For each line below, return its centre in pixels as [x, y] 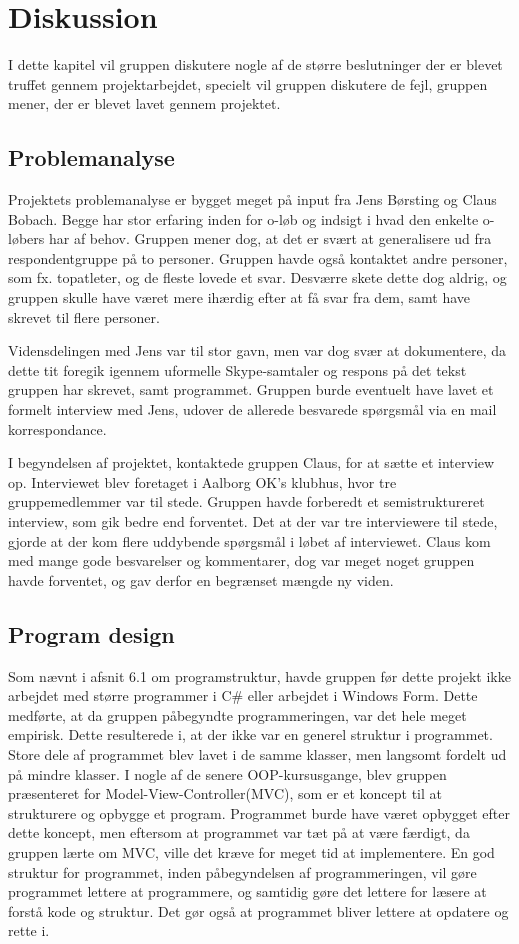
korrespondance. [57, 428]
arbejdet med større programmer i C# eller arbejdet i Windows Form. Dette [243, 695]
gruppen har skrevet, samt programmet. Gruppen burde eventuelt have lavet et [251, 389]
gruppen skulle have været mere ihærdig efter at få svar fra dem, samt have [239, 297]
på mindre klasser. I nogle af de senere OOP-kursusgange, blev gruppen [227, 773]
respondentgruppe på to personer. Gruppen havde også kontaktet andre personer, [258, 257]
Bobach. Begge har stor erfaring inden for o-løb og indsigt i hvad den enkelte [243, 218]
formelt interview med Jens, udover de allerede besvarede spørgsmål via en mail [252, 409]
